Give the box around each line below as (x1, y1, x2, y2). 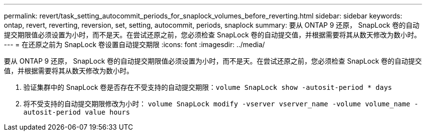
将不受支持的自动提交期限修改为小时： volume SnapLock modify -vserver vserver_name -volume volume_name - (23, 100, 419, 108)
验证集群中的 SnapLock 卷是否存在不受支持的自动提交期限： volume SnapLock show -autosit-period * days (23, 83, 392, 91)
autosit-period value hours (23, 108, 130, 116)
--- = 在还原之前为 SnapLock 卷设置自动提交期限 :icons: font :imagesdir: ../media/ (4, 40, 265, 49)
